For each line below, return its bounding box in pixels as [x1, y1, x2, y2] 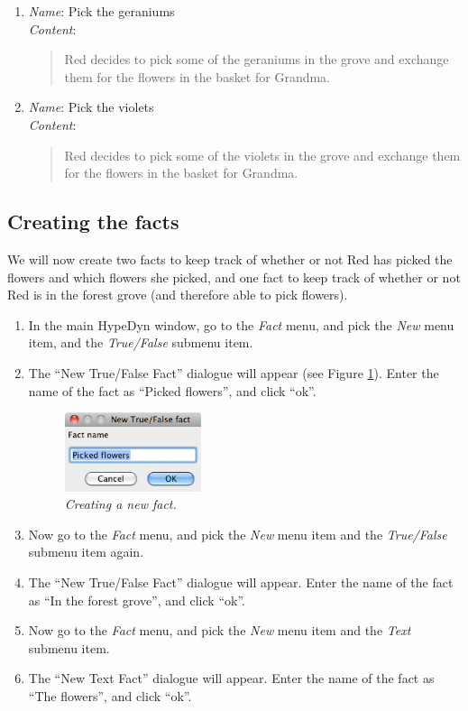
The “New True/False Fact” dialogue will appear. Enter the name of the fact [28, 572, 454, 591]
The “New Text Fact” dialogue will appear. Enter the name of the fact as [28, 669, 435, 688]
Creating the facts [7, 208, 179, 235]
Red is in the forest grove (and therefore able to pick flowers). [7, 285, 348, 304]
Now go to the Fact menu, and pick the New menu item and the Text [28, 621, 411, 640]
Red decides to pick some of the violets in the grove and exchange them [64, 145, 461, 164]
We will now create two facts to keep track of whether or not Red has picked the [7, 249, 453, 268]
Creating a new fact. [64, 494, 177, 513]
